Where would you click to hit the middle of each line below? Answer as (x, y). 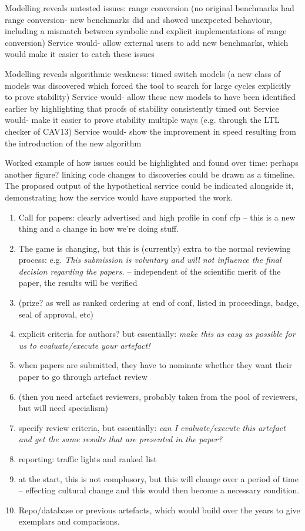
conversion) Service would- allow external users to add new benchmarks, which (147, 42)
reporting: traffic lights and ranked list (88, 459)
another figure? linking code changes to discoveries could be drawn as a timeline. (150, 174)
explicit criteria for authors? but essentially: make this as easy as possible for (157, 334)
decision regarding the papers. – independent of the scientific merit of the (150, 271)
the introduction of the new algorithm (73, 143)
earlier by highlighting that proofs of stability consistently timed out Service (142, 108)
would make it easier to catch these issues (80, 54)
